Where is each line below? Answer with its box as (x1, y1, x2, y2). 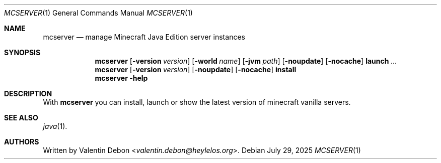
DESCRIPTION (4, 89, 52, 98)
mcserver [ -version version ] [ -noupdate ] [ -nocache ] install (95, 65, 297, 74)
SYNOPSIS (4, 48, 41, 57)
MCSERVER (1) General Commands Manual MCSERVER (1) (4, 9, 193, 17)
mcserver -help (95, 74, 148, 82)
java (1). (43, 122, 67, 130)
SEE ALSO (4, 113, 38, 122)
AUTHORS (4, 137, 39, 146)
